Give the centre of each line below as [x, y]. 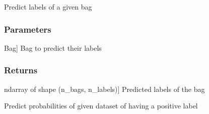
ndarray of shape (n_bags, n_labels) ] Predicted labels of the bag [104, 89]
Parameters [28, 29]
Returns [21, 70]
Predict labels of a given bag [48, 7]
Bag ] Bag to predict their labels [53, 47]
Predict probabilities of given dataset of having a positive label [101, 106]
